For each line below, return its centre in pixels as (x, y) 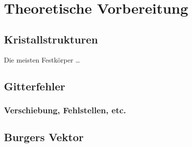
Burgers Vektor (44, 137)
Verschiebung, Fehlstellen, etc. (65, 110)
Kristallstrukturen (51, 39)
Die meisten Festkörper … (42, 59)
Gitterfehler (35, 86)
